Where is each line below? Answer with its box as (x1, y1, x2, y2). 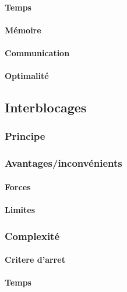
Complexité (5, 228, 60, 243)
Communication (5, 46, 70, 59)
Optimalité (5, 70, 49, 82)
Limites (5, 204, 36, 215)
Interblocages (5, 98, 87, 116)
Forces (5, 180, 31, 193)
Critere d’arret (5, 253, 65, 266)
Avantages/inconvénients (5, 156, 122, 170)
